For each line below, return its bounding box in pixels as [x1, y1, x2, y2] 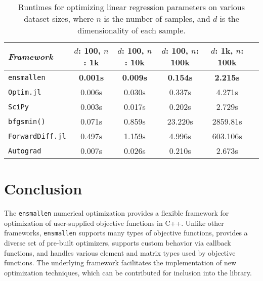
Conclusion [4, 178, 82, 199]
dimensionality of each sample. [77, 24, 186, 36]
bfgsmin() [8, 117, 46, 126]
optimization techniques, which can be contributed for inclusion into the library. [4, 267, 252, 277]
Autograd [8, 146, 41, 155]
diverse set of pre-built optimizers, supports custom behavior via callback [4, 237, 231, 248]
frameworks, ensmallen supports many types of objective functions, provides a [4, 227, 248, 238]
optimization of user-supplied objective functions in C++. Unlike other [4, 217, 224, 228]
